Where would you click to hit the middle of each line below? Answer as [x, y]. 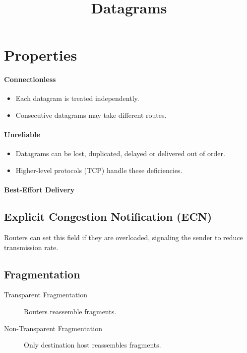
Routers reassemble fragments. [70, 311]
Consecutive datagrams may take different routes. [91, 115]
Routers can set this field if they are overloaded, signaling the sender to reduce [123, 237]
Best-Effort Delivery [39, 190]
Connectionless [30, 79]
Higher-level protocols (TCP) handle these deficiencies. [99, 170]
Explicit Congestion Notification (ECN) [108, 217]
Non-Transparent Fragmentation [53, 328]
